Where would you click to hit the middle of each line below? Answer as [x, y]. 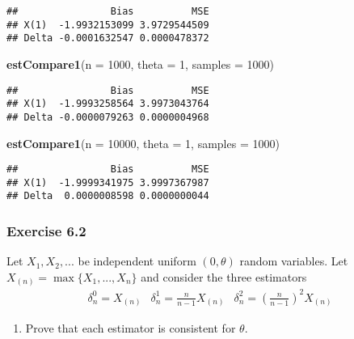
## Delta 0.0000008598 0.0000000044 [108, 196]
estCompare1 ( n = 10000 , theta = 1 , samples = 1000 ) [143, 143]
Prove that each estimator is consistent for [131, 328]
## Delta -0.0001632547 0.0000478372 [108, 38]
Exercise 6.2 [46, 231]
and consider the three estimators [224, 276]
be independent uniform [137, 261]
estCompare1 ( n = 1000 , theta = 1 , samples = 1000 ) [140, 64]
